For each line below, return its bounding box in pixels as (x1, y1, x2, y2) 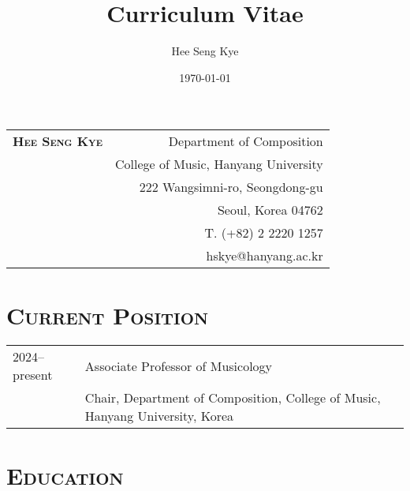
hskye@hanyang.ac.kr (206, 246, 323, 265)
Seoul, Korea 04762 (217, 201, 323, 219)
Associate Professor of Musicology (84, 356, 273, 375)
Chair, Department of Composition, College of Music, (84, 388, 381, 407)
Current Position (6, 298, 209, 331)
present (13, 365, 53, 384)
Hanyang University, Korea (84, 407, 234, 425)
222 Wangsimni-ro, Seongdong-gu (139, 178, 323, 197)
